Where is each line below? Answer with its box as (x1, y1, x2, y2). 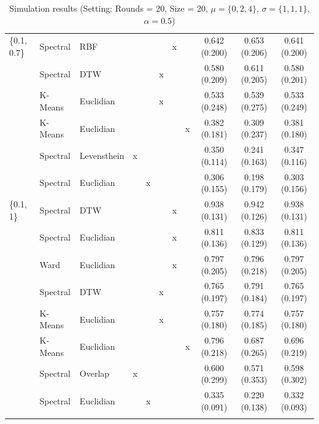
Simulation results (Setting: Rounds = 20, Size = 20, (9, 2, 208, 14)
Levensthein (79, 148, 125, 161)
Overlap (79, 367, 110, 380)
